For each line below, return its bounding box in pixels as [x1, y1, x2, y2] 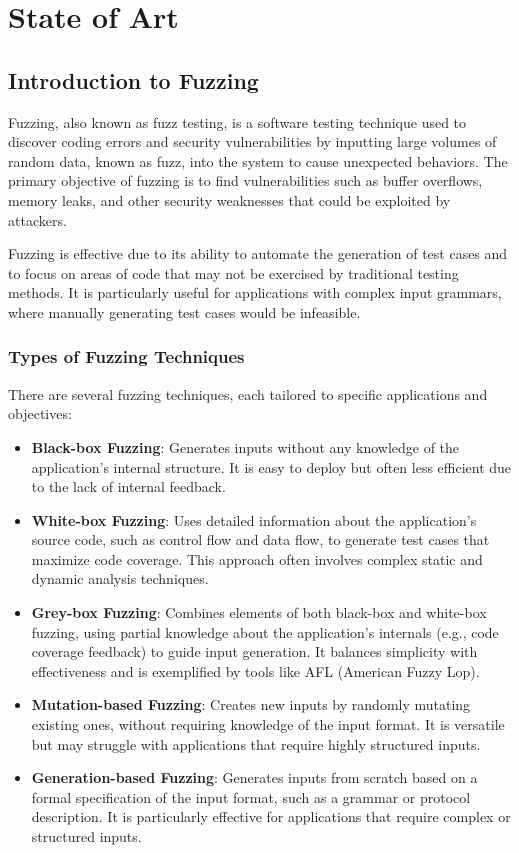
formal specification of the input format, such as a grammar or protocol [31, 786, 471, 807]
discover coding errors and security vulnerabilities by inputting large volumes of [8, 131, 497, 152]
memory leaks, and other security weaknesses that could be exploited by [8, 189, 451, 210]
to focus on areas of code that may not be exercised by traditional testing [8, 262, 459, 283]
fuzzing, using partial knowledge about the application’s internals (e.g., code [31, 621, 499, 642]
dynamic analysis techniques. [31, 568, 209, 589]
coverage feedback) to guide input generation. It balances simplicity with [31, 641, 478, 662]
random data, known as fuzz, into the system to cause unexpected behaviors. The [8, 150, 508, 171]
